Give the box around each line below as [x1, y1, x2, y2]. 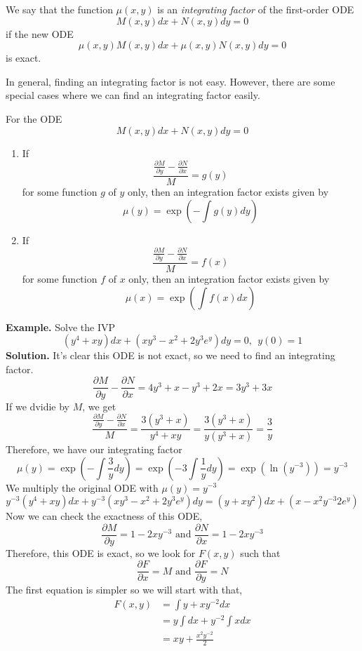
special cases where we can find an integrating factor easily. [6, 88, 260, 102]
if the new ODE [6, 26, 74, 41]
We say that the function [6, 2, 113, 16]
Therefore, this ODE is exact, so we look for [6, 545, 196, 560]
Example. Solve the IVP [6, 319, 115, 334]
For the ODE [6, 111, 62, 126]
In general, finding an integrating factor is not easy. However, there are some [6, 74, 335, 88]
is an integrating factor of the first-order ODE [157, 2, 354, 16]
